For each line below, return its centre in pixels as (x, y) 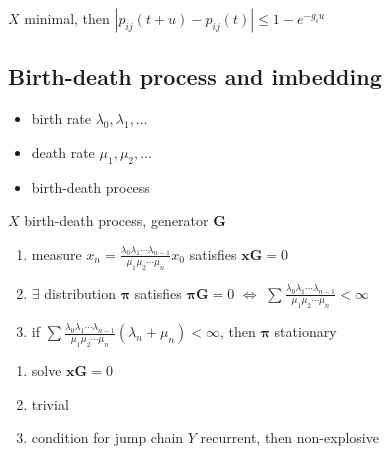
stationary (305, 331)
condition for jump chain (107, 437)
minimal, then (67, 18)
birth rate (61, 118)
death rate (63, 151)
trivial (50, 403)
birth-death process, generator (116, 220)
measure (56, 253)
